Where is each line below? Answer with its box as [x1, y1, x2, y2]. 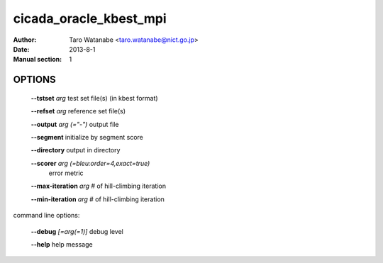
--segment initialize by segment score [30, 133, 143, 141]
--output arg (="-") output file [30, 120, 119, 128]
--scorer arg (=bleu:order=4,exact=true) [30, 159, 150, 167]
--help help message [30, 240, 93, 249]
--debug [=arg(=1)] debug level [30, 227, 123, 235]
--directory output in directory [30, 146, 121, 155]
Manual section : [13, 55, 62, 64]
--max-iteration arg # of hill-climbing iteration [30, 181, 167, 191]
